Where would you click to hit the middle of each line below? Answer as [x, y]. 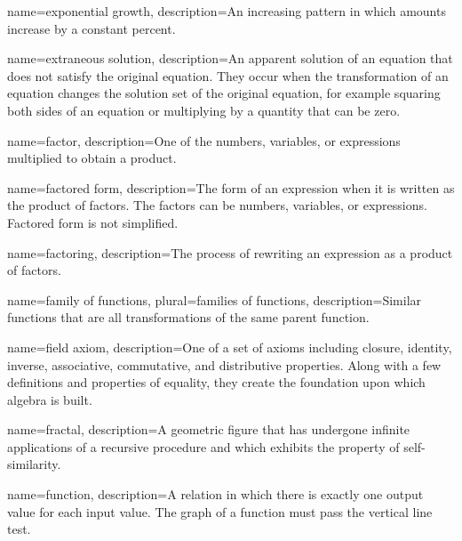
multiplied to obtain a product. [92, 158]
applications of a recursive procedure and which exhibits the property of [203, 446]
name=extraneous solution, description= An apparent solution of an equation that [230, 58]
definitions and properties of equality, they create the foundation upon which [216, 382]
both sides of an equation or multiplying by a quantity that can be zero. [204, 110]
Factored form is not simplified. [93, 222]
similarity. [34, 464]
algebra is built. [50, 399]
